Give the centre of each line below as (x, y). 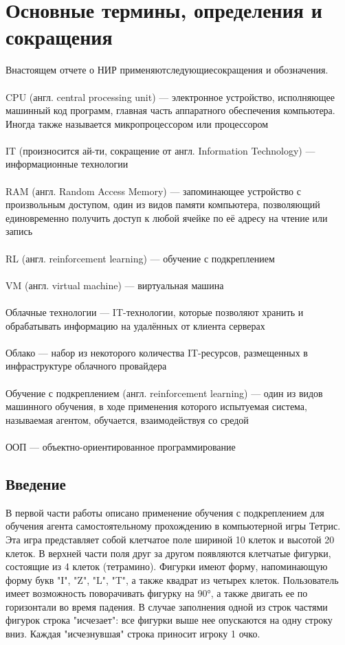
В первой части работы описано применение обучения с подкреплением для (165, 512)
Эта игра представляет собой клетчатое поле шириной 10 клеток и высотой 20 (170, 539)
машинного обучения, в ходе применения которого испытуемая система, (156, 406)
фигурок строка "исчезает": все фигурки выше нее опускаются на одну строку (169, 620)
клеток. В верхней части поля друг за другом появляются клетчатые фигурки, (168, 553)
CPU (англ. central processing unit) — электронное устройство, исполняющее (170, 97)
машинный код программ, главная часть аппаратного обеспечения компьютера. (170, 110)
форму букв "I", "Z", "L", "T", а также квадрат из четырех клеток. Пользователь (172, 579)
